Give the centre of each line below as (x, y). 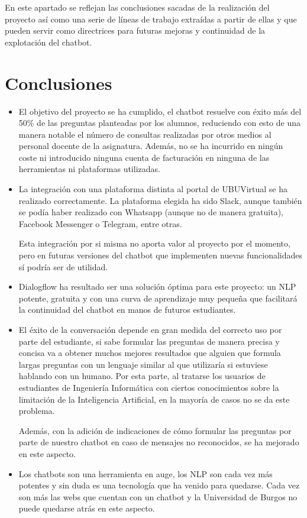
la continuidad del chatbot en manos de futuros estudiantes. (127, 310)
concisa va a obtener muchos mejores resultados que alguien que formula (150, 353)
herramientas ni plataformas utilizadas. (89, 169)
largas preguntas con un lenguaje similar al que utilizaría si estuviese (143, 364)
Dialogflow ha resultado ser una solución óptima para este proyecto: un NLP (157, 286)
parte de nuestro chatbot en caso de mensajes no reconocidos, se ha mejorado (159, 442)
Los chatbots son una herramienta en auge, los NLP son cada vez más (146, 473)
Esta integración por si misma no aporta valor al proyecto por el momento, (154, 243)
